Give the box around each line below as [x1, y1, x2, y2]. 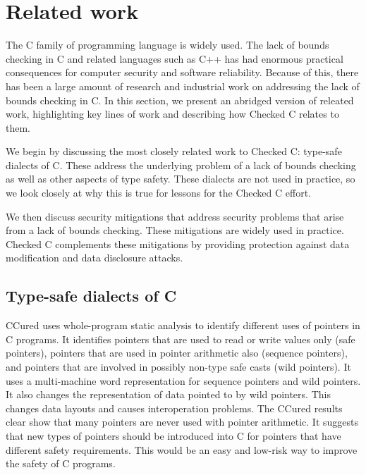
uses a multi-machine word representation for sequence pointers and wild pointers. [6, 373, 361, 388]
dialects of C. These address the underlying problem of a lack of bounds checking [6, 157, 356, 172]
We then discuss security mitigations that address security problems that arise [6, 209, 344, 223]
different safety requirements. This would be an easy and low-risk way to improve [6, 442, 358, 457]
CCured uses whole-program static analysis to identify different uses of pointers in [6, 318, 360, 333]
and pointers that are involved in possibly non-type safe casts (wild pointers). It [6, 359, 351, 374]
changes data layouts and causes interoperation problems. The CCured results [6, 400, 343, 415]
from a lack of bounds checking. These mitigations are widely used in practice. [6, 223, 344, 237]
